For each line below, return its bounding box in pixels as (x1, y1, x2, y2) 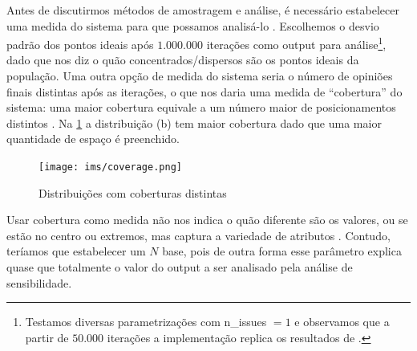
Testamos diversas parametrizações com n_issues (25, 313, 267, 330)
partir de (25, 329, 69, 345)
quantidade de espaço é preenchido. (6, 130, 180, 147)
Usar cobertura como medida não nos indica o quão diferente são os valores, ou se (6, 211, 408, 228)
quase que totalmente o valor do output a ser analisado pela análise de (6, 259, 353, 275)
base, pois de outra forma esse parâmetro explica (162, 243, 402, 259)
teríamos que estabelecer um (6, 243, 146, 259)
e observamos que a (294, 313, 390, 330)
